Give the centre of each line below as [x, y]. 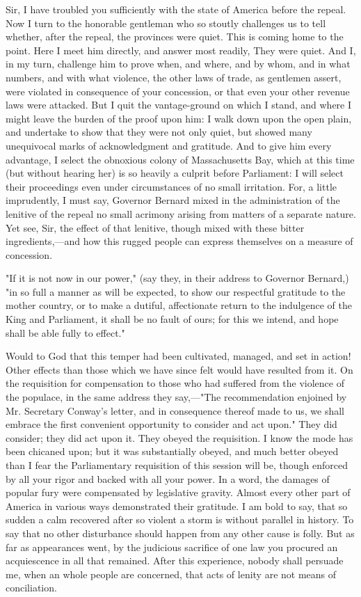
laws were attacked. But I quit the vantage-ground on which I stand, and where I [179, 105]
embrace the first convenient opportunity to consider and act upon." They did [171, 424]
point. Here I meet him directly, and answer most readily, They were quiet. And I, [181, 50]
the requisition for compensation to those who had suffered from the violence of [175, 383]
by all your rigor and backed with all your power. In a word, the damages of [168, 478]
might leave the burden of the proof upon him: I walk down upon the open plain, [179, 118]
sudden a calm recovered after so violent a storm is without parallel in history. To [180, 519]
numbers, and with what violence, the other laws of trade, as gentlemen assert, [174, 77]
